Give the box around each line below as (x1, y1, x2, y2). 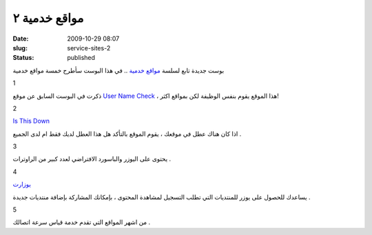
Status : (12, 54, 34, 62)
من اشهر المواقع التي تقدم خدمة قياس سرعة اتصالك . (12, 218, 151, 227)
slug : (12, 43, 28, 52)
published (67, 54, 96, 62)
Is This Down (12, 117, 50, 125)
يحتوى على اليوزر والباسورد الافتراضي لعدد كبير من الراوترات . (12, 155, 172, 163)
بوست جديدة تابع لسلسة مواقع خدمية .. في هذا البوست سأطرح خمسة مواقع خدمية (12, 66, 225, 74)
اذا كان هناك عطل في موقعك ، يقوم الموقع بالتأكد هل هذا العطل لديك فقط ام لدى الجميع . (12, 130, 242, 138)
